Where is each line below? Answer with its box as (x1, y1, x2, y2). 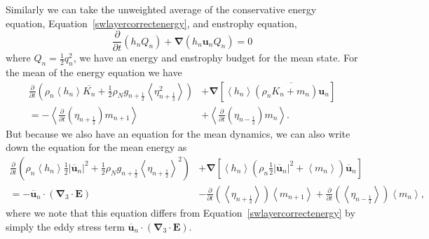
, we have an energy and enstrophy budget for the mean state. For (73, 50, 358, 65)
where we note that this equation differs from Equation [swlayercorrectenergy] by (6, 205, 355, 219)
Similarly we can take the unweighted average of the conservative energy (6, 2, 317, 16)
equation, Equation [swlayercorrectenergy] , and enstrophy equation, (6, 15, 297, 30)
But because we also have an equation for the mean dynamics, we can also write (6, 126, 350, 140)
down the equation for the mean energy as (6, 140, 187, 154)
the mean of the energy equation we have (6, 65, 182, 80)
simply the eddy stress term (6, 219, 125, 233)
